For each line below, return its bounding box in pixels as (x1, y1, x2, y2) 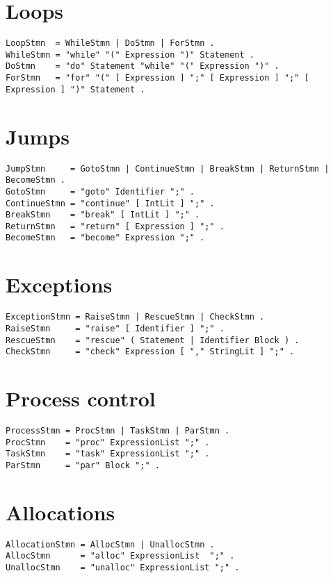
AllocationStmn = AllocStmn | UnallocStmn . (6, 539, 215, 550)
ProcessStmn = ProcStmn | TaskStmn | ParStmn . (6, 426, 230, 436)
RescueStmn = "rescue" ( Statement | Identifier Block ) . (6, 335, 300, 345)
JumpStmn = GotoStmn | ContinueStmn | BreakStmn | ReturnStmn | (6, 163, 330, 174)
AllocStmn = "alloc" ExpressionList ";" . (6, 551, 235, 561)
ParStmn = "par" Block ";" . (6, 460, 160, 470)
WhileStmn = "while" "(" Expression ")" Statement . (6, 49, 254, 60)
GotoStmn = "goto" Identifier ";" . (6, 186, 195, 197)
